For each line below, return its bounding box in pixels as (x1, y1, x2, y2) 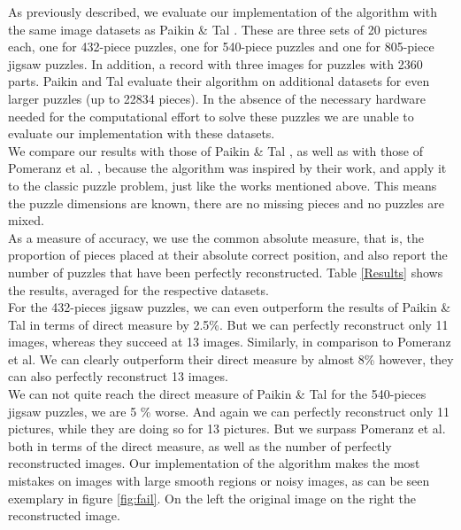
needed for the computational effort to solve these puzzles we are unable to (8, 106, 414, 125)
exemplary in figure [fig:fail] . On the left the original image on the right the (8, 488, 417, 507)
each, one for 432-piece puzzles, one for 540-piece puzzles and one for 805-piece (8, 37, 434, 56)
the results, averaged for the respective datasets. (8, 280, 269, 299)
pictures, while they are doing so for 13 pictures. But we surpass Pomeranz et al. (8, 419, 446, 438)
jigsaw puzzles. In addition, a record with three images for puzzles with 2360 (8, 54, 423, 73)
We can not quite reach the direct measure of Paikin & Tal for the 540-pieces (8, 385, 426, 403)
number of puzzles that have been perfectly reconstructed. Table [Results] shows (8, 262, 443, 281)
